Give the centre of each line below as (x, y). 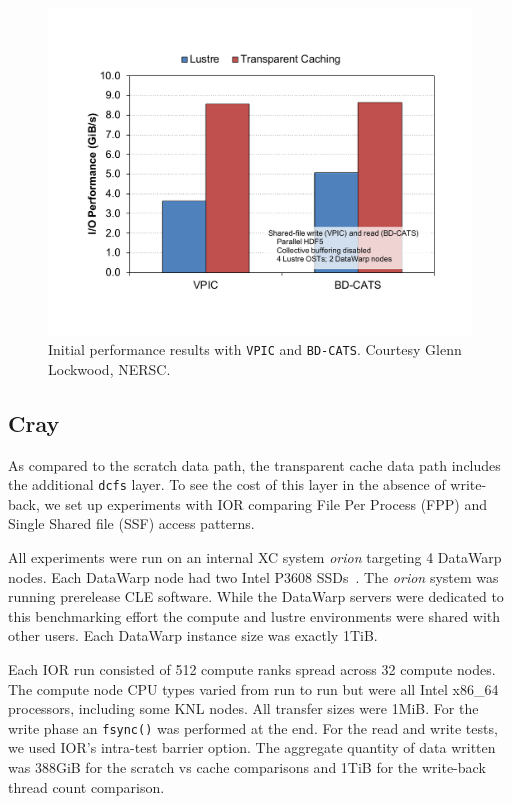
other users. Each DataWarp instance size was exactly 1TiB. (193, 635)
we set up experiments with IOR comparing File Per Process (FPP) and (265, 503)
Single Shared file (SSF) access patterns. (131, 523)
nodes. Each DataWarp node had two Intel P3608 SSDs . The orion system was (253, 576)
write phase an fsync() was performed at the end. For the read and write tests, (253, 727)
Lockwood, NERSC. (109, 368)
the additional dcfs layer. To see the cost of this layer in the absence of (227, 484)
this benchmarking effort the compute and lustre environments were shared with (254, 615)
